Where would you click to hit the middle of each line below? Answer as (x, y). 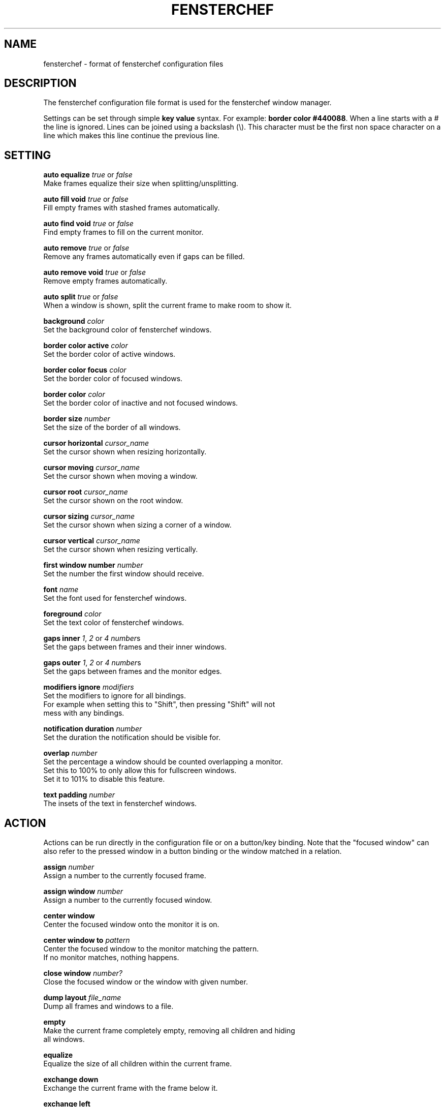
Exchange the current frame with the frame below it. (131, 1088)
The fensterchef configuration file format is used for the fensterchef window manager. (187, 103)
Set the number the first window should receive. (124, 574)
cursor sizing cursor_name (89, 516)
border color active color (86, 346)
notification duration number (93, 729)
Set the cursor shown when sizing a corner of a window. (137, 525)
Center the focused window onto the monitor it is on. (131, 925)
